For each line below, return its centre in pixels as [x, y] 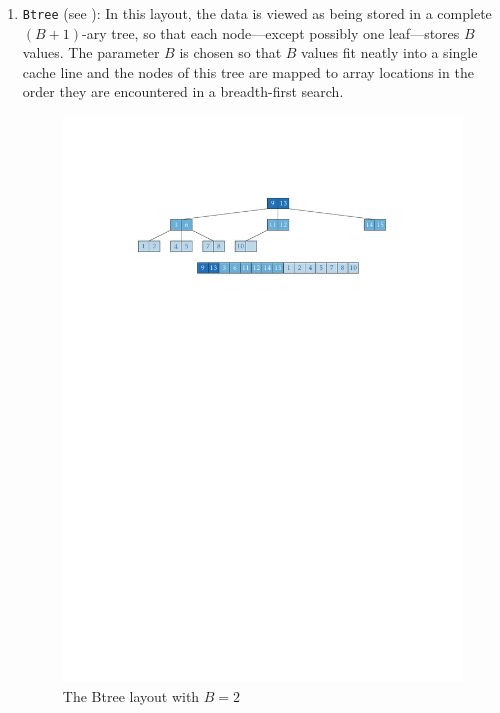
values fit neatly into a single [389, 52]
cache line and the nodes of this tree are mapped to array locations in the [248, 71]
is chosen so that [230, 52]
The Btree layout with [131, 695]
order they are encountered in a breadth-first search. [183, 91]
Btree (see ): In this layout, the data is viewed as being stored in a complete [257, 13]
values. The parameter [91, 52]
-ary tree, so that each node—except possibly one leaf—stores [271, 32]
